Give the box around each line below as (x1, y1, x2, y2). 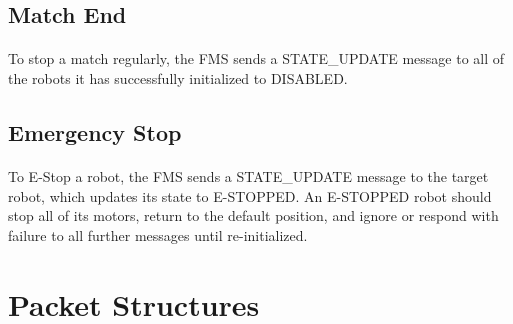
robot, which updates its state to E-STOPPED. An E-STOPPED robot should (8, 185, 492, 206)
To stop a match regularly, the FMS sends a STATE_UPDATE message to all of (8, 48, 505, 69)
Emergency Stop (8, 116, 182, 147)
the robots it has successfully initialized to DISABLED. (8, 67, 348, 88)
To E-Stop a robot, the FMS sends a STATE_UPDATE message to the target (8, 165, 489, 186)
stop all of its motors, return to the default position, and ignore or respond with (8, 205, 499, 226)
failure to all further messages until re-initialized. (8, 224, 308, 245)
